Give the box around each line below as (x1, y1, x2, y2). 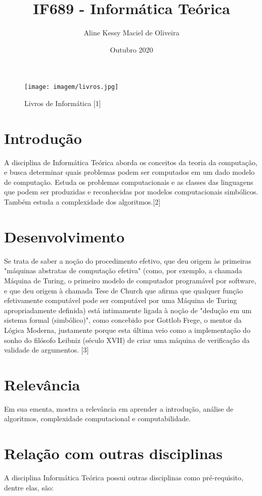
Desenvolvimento (4, 226, 125, 246)
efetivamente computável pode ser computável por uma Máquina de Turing (4, 295, 237, 306)
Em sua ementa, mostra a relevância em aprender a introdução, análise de (4, 403, 234, 414)
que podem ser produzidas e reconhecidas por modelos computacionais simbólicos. (4, 186, 258, 197)
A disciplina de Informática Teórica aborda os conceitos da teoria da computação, (4, 157, 257, 167)
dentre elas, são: (4, 482, 54, 492)
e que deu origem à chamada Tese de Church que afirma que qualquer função (4, 285, 243, 295)
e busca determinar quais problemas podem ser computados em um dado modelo (4, 167, 255, 177)
